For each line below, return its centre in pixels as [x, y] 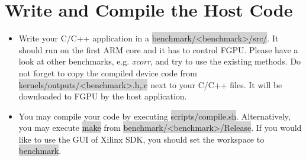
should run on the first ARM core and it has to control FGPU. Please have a [158, 49]
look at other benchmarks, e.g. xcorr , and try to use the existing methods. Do [160, 61]
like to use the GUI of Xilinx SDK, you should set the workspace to [141, 139]
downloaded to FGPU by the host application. [103, 96]
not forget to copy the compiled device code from [108, 73]
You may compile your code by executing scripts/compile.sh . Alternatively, [154, 116]
